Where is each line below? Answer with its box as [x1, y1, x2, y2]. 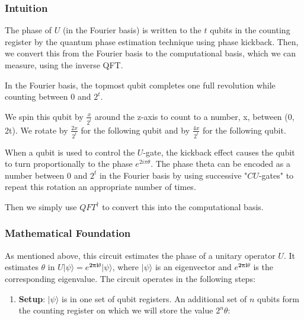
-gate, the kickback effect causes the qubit [143, 145, 295, 158]
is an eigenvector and [155, 261, 232, 273]
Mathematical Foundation [5, 226, 131, 240]
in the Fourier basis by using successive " [99, 169, 248, 181]
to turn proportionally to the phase [5, 157, 133, 170]
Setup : [18, 292, 46, 305]
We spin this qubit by [5, 110, 84, 122]
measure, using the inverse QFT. [5, 59, 123, 71]
